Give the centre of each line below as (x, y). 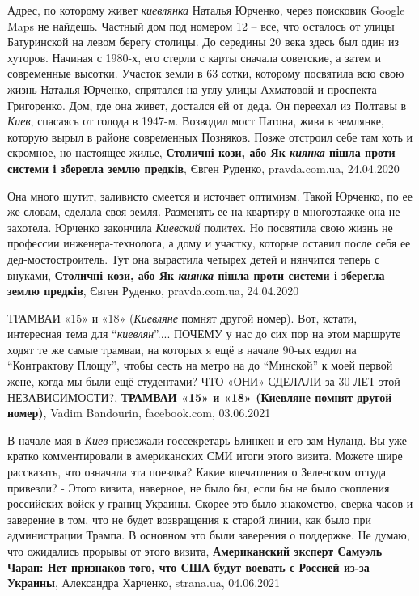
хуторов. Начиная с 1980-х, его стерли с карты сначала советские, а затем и (194, 57)
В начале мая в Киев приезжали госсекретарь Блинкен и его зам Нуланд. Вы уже (207, 440)
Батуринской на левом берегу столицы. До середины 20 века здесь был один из (203, 42)
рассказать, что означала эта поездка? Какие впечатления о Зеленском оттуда (197, 472)
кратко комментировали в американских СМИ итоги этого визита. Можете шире (205, 456)
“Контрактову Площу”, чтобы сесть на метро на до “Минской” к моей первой (200, 365)
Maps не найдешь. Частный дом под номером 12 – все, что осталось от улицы (201, 25)
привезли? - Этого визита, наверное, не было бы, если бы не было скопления (199, 487)
